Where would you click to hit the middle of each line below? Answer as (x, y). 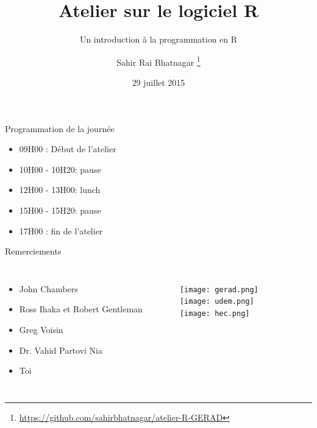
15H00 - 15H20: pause (60, 210)
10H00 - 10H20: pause (60, 169)
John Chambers (48, 288)
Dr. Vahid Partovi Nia (61, 350)
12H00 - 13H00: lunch (60, 190)
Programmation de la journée (60, 128)
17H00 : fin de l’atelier (61, 230)
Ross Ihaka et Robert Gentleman (81, 309)
